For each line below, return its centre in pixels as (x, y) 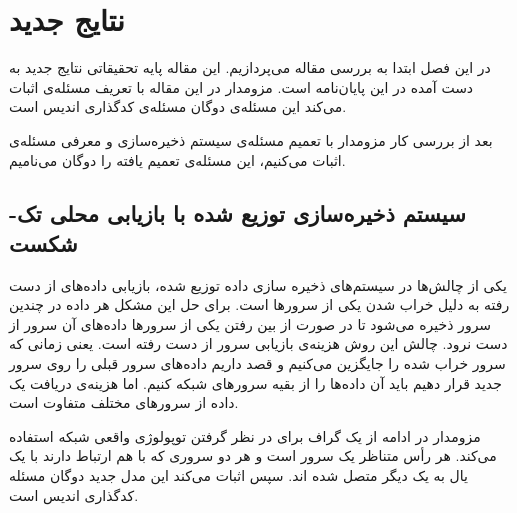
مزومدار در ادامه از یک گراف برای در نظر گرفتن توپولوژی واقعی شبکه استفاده (245, 435)
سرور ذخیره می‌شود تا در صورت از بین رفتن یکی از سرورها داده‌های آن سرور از (250, 323)
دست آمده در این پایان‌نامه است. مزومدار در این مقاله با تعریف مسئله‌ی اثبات (241, 86)
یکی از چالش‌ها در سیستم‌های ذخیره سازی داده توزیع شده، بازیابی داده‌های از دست (258, 284)
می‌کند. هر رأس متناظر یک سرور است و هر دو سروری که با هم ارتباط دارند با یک (253, 455)
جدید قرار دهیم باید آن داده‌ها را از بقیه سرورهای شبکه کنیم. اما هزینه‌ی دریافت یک (255, 382)
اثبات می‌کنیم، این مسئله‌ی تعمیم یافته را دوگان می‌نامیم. (177, 159)
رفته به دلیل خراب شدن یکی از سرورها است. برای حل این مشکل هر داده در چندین (259, 304)
